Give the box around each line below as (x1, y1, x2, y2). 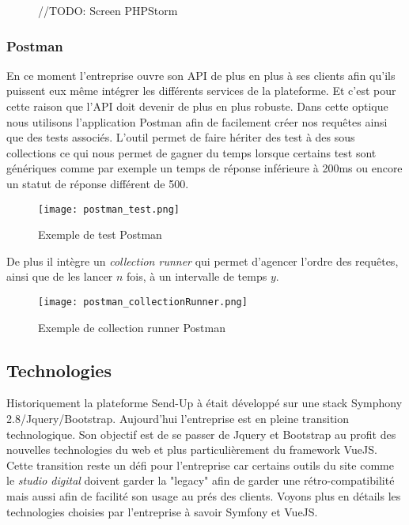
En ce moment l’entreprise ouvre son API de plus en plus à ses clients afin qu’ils (6, 66, 396, 83)
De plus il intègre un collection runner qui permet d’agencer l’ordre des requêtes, (6, 252, 399, 269)
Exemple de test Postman (38, 226, 162, 243)
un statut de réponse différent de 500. (6, 175, 189, 191)
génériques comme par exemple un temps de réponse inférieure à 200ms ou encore (6, 160, 403, 176)
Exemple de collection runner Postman (38, 319, 225, 335)
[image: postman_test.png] (38, 203, 180, 215)
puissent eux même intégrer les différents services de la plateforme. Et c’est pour (6, 82, 396, 99)
